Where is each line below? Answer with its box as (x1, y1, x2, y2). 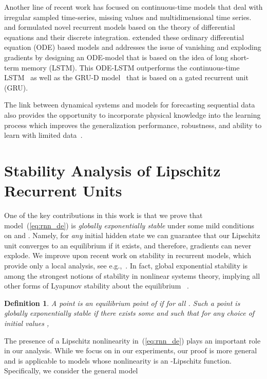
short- (230, 51, 249, 62)
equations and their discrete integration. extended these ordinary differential (4, 31, 244, 42)
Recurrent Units (4, 180, 122, 201)
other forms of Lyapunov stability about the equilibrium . (4, 280, 189, 291)
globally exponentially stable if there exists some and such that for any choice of (4, 308, 255, 318)
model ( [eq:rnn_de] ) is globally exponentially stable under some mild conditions (4, 220, 255, 230)
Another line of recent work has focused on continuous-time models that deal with (4, 2, 263, 12)
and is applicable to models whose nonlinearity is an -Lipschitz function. (4, 355, 232, 366)
